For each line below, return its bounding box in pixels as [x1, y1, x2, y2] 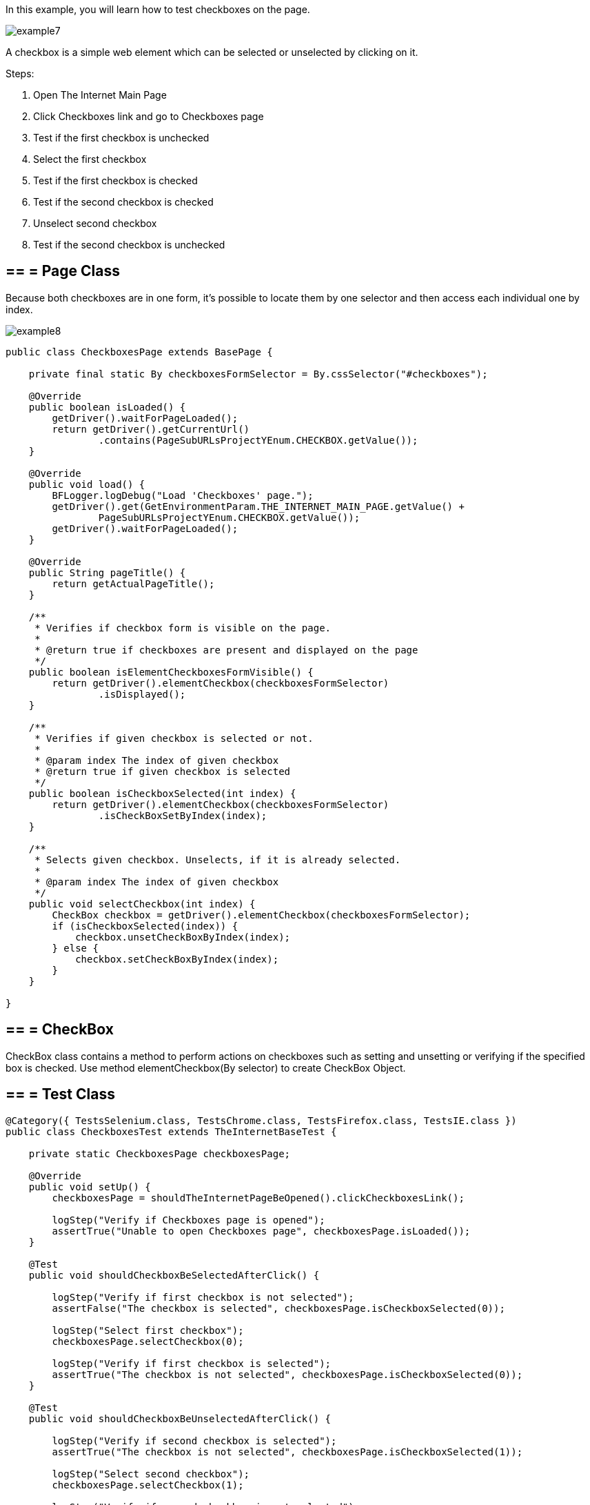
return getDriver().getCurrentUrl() [52, 423, 250, 435]
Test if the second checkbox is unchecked [33, 239, 225, 250]
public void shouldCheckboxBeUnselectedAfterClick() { [28, 1413, 332, 1424]
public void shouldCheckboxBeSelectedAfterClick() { [28, 1269, 320, 1281]
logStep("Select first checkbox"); [52, 1324, 244, 1336]
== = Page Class [6, 262, 120, 280]
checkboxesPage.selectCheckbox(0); [52, 1335, 244, 1347]
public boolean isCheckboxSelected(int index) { [28, 787, 296, 799]
